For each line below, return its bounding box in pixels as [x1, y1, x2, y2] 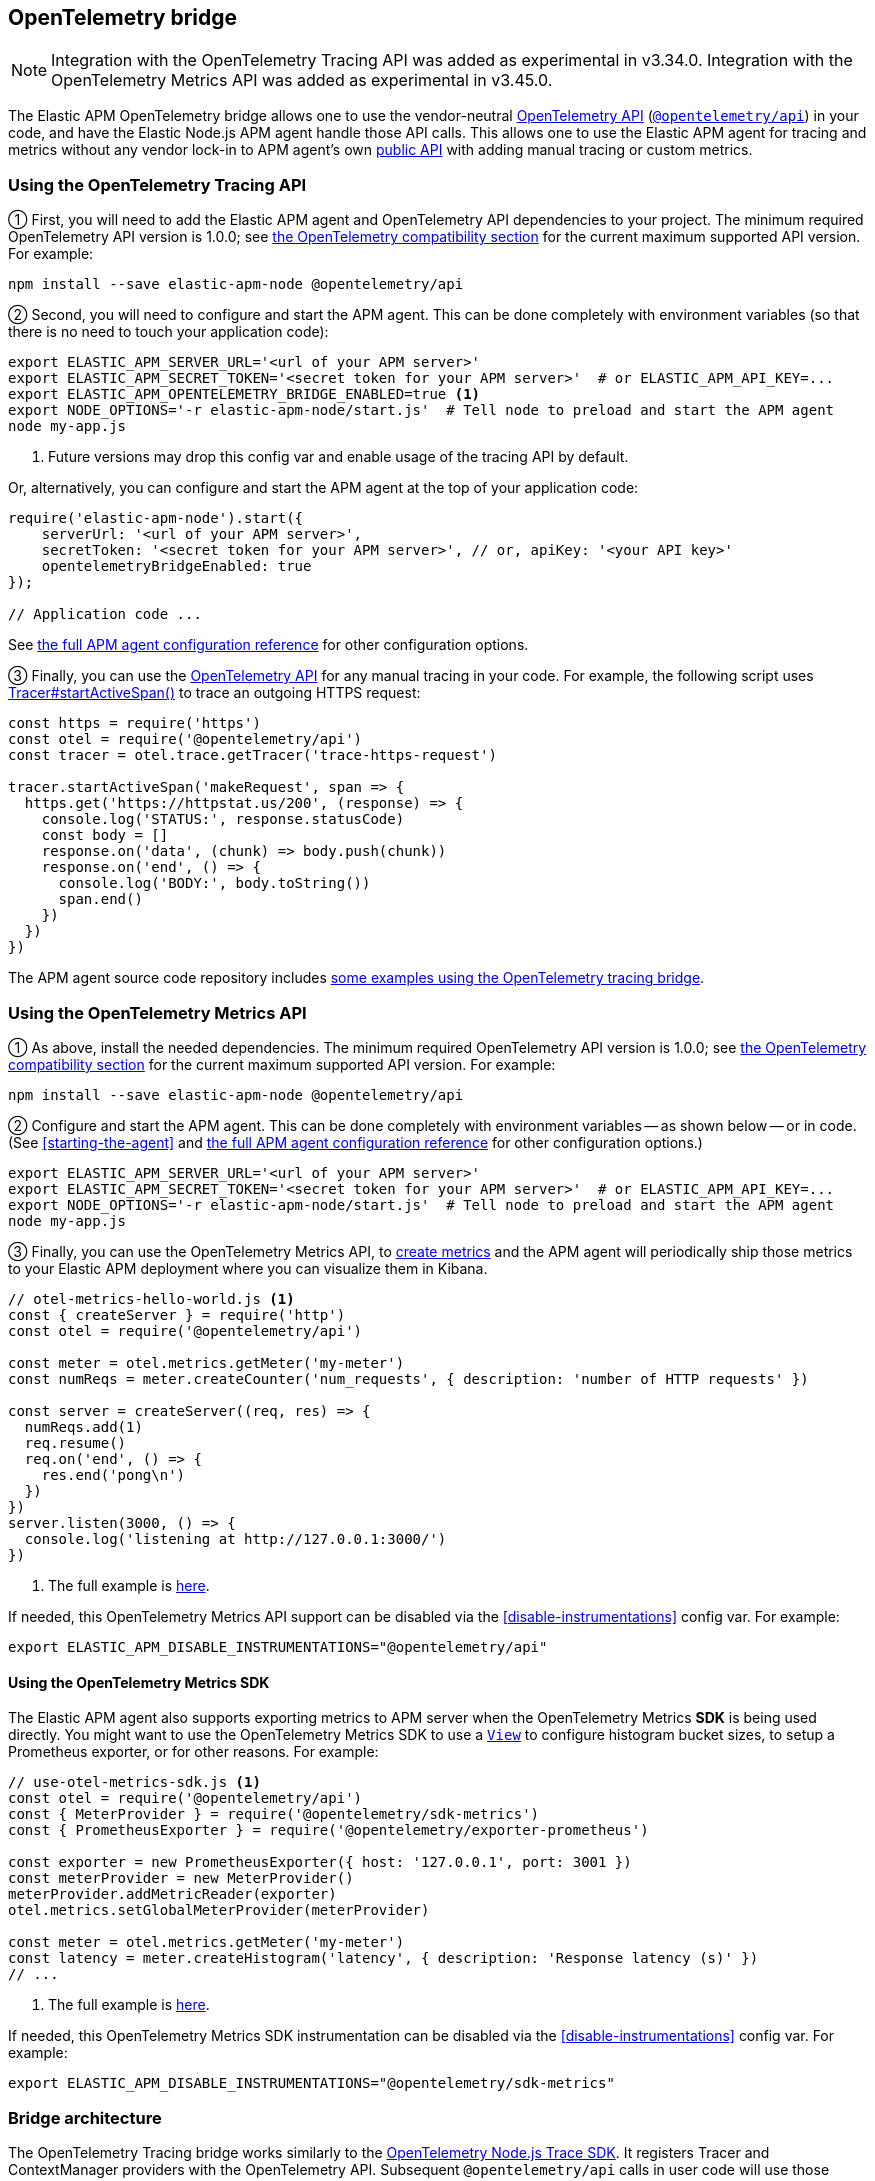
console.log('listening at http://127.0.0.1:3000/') [24, 1530, 447, 1547]
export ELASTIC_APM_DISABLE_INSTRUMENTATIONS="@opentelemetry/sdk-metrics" [8, 2075, 615, 2092]
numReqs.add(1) [24, 1418, 143, 1435]
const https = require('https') [8, 715, 261, 732]
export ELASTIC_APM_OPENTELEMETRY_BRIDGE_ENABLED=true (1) [8, 386, 481, 403]
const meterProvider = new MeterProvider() [8, 1870, 354, 1887]
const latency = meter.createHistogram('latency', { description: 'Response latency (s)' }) [8, 1950, 759, 1967]
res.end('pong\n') [41, 1466, 186, 1483]
